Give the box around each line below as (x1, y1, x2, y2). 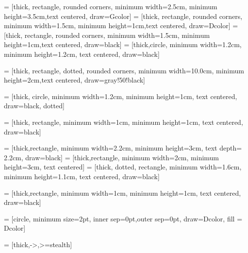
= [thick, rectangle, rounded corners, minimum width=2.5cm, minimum (4, 1, 217, 11)
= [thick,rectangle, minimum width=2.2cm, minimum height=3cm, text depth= (4, 143, 242, 153)
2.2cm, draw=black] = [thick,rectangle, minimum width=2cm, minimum (4, 152, 219, 162)
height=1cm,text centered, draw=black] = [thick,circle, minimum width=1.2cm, (4, 39, 242, 50)
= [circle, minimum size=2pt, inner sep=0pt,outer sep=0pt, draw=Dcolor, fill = (4, 213, 243, 223)
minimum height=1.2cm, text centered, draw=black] (4, 49, 160, 59)
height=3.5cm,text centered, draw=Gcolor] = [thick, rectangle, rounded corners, (4, 11, 243, 21)
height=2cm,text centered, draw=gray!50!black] (4, 75, 146, 85)
